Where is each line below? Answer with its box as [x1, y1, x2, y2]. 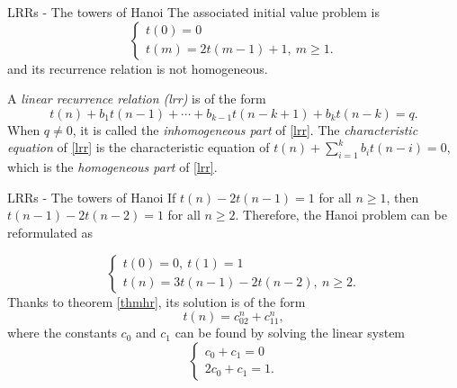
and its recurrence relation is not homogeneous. [7, 59, 268, 77]
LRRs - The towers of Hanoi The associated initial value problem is [7, 3, 380, 21]
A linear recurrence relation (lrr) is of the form [7, 89, 266, 108]
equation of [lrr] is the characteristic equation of [7, 138, 270, 157]
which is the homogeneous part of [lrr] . [7, 158, 218, 176]
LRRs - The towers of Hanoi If [7, 187, 176, 206]
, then [386, 187, 419, 206]
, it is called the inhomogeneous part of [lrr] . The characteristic [72, 120, 418, 139]
